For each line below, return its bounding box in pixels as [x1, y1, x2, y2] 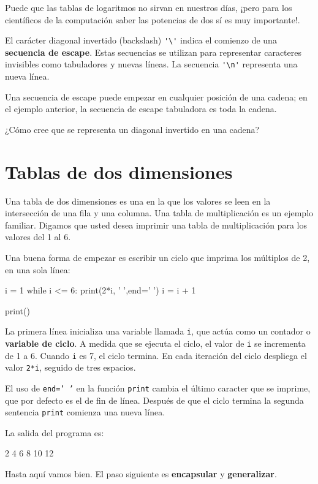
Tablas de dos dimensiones [5, 159, 233, 184]
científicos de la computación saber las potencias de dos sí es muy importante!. [5, 13, 300, 26]
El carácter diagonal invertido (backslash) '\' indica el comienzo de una [5, 34, 277, 47]
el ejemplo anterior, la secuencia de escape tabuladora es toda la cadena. [5, 102, 277, 115]
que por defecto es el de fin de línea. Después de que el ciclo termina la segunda [5, 393, 304, 406]
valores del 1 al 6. [5, 230, 71, 243]
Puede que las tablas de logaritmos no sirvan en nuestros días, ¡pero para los [5, 1, 292, 13]
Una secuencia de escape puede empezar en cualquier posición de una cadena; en [5, 90, 308, 103]
